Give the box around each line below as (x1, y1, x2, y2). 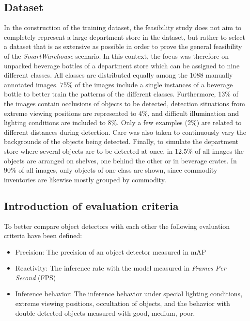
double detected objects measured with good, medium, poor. (15, 307, 195, 318)
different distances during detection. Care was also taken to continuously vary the (4, 127, 246, 137)
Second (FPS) (15, 272, 56, 282)
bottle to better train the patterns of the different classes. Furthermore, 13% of (4, 89, 238, 99)
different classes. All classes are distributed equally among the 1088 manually (4, 70, 233, 80)
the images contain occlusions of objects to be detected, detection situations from (4, 98, 245, 108)
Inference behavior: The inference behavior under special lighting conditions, (15, 289, 243, 299)
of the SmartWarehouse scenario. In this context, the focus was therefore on (4, 50, 229, 61)
